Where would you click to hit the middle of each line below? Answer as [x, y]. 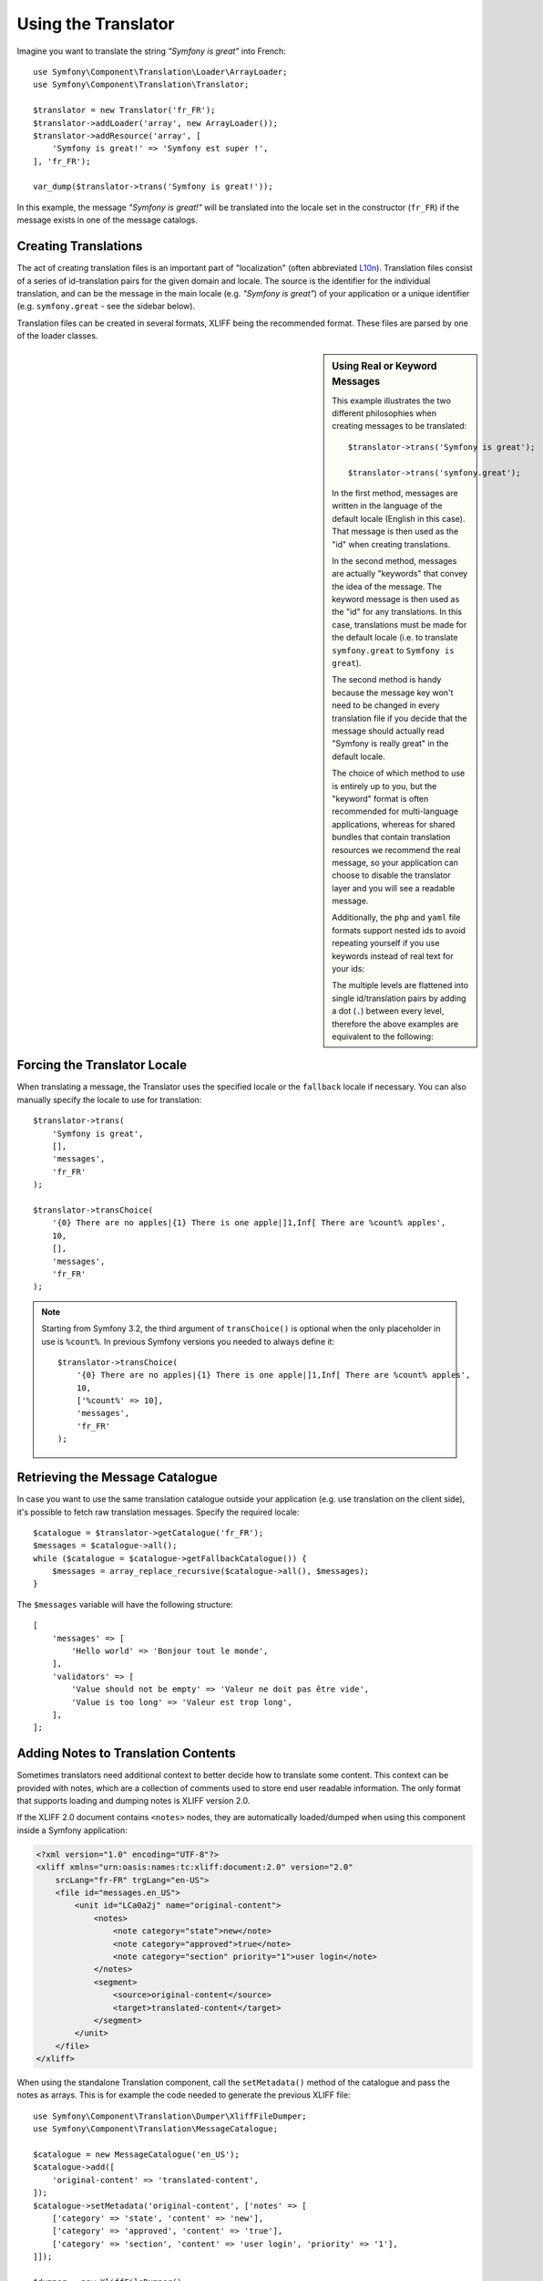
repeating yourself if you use [386, 943]
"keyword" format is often [380, 798]
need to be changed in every [386, 705]
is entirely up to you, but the [384, 786]
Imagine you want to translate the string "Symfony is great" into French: [151, 51]
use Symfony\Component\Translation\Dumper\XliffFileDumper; [170, 2116]
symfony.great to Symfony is [393, 650]
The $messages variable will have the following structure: [125, 1604]
